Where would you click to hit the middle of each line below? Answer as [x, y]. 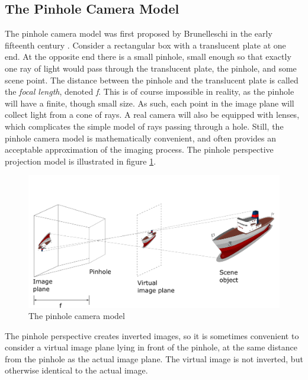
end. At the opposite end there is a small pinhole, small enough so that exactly [148, 57]
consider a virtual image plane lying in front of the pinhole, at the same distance [151, 347]
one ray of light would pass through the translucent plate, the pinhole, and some [151, 68]
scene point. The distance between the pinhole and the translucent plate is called [152, 80]
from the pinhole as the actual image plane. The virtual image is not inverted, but [154, 358]
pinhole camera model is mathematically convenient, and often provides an [140, 138]
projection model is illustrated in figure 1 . [81, 161]
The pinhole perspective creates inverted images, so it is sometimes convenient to [152, 335]
